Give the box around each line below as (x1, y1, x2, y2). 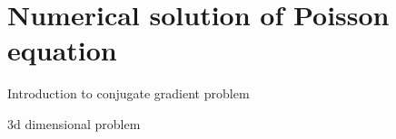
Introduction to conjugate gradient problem (7, 84, 250, 103)
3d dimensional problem (7, 114, 141, 133)
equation (7, 32, 117, 69)
